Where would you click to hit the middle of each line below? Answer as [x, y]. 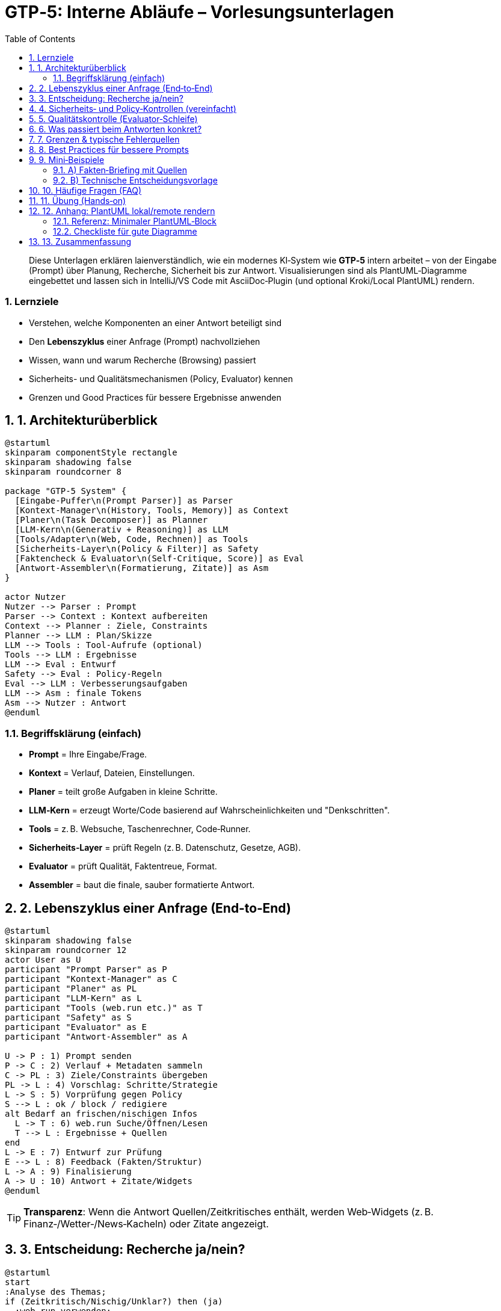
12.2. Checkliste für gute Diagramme [125, 231]
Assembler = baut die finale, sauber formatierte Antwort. [142, 885]
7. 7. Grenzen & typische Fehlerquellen [104, 139]
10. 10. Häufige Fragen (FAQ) [85, 190]
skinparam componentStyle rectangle [91, 453]
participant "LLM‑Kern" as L [73, 998]
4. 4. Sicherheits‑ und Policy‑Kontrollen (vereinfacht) [133, 108]
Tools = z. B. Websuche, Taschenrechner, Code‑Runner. [140, 829]
